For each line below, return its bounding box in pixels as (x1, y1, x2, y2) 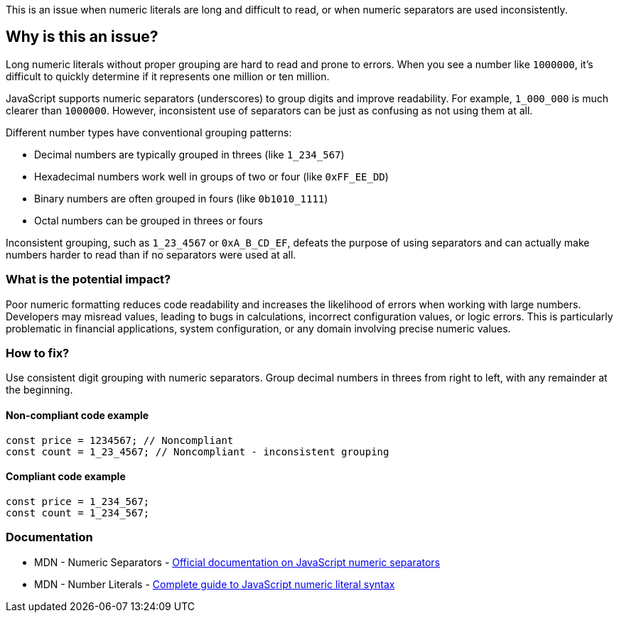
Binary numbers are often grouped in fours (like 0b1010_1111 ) (34, 192, 328, 205)
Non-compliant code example (6, 408, 149, 421)
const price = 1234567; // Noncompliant (6, 434, 234, 446)
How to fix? (6, 345, 70, 360)
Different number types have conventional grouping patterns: (6, 126, 292, 139)
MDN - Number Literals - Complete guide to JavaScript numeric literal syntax (34, 578, 395, 590)
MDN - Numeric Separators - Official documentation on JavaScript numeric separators (34, 555, 441, 568)
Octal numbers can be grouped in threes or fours (34, 214, 263, 227)
